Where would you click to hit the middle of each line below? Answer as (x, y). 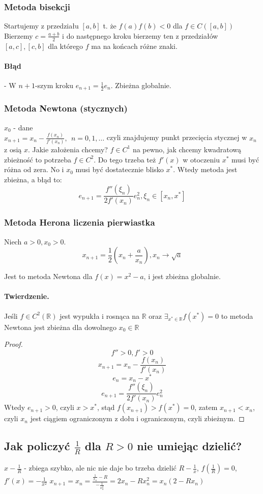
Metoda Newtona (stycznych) (66, 108)
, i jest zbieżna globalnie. (182, 276)
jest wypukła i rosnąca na (100, 315)
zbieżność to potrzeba (38, 159)
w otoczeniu (201, 159)
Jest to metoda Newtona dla (48, 276)
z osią (13, 149)
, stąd (106, 407)
